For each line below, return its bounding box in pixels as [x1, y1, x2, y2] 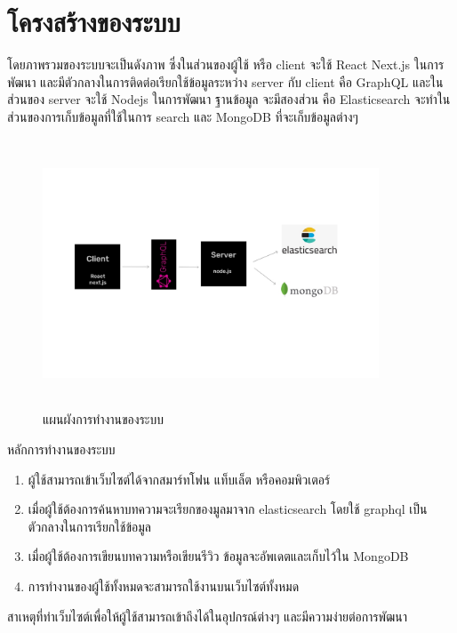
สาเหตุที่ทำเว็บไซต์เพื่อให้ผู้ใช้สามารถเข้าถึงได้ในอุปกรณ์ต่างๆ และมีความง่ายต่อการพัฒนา [7, 606, 408, 625]
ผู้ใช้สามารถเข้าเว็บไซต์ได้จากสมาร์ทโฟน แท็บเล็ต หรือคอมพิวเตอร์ [28, 469, 331, 488]
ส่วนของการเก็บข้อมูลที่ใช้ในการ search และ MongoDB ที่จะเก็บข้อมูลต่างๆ [7, 107, 358, 125]
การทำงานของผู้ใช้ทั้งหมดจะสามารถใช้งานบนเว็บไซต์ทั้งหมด [28, 577, 300, 596]
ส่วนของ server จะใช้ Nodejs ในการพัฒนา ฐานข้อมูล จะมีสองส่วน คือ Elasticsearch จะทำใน [7, 90, 451, 108]
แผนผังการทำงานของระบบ [43, 410, 164, 429]
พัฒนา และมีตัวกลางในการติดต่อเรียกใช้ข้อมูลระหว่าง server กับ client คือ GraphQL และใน [7, 72, 444, 91]
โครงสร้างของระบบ [7, 4, 180, 40]
